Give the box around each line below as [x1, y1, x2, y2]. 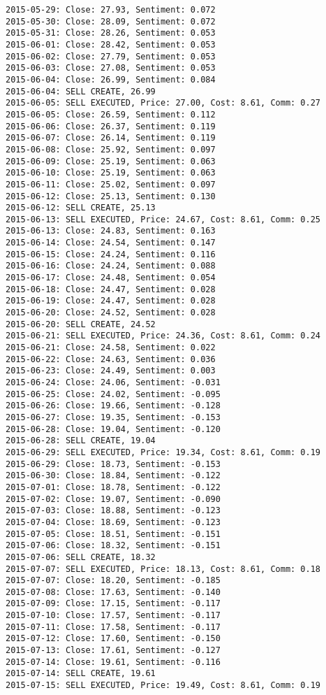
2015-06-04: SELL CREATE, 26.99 [6, 86, 156, 96]
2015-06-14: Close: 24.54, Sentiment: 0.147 [6, 238, 216, 248]
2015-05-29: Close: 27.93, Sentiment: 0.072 [6, 5, 216, 15]
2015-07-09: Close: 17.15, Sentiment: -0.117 [6, 599, 221, 609]
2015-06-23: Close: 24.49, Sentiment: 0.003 [6, 366, 216, 376]
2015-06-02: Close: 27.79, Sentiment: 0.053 [6, 51, 216, 62]
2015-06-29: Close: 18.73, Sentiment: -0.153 [6, 459, 221, 469]
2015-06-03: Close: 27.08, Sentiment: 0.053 [6, 63, 216, 73]
